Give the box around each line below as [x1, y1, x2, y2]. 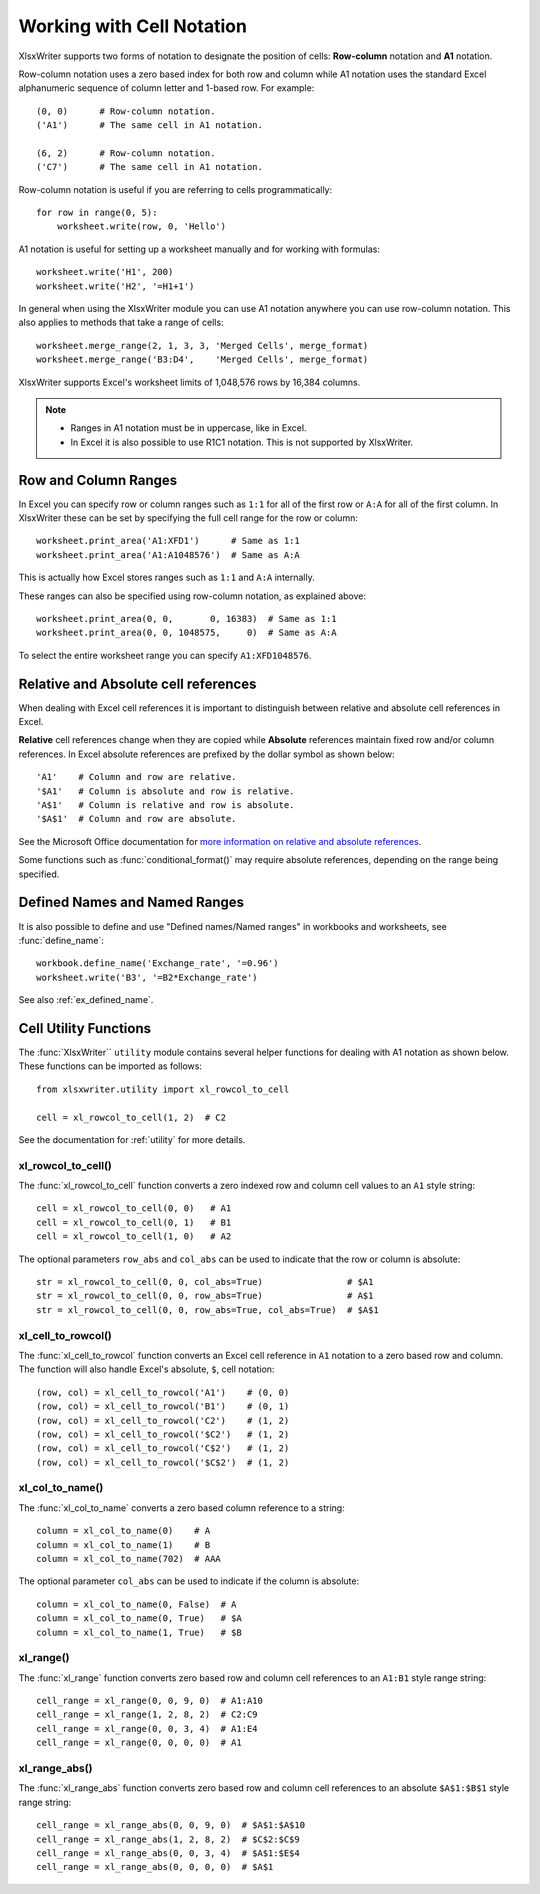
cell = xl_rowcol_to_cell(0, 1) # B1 [36, 1216, 232, 1228]
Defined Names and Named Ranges [18, 894, 245, 911]
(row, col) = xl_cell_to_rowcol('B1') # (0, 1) [36, 1401, 290, 1412]
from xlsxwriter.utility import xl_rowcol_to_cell [36, 1083, 290, 1095]
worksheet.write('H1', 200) [36, 266, 174, 278]
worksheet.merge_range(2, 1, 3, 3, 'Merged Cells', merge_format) [36, 340, 369, 351]
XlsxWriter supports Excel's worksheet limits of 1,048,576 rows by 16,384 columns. [18, 376, 361, 388]
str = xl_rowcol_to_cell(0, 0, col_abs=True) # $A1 [36, 1276, 374, 1288]
